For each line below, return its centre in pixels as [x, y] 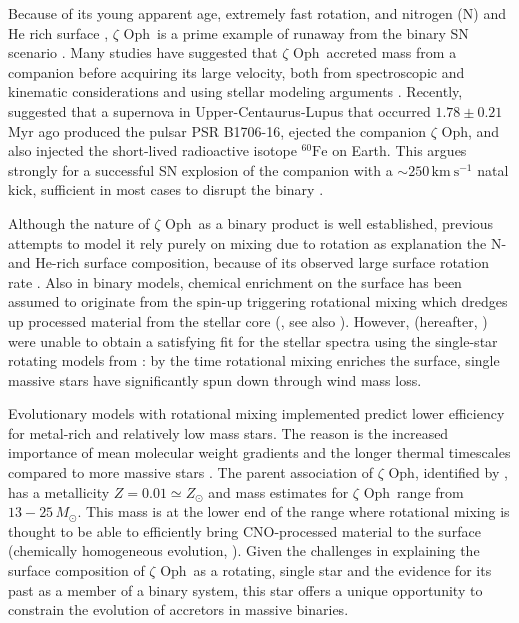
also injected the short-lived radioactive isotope [152, 150]
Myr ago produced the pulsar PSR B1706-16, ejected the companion [217, 130]
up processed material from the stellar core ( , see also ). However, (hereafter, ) [248, 320]
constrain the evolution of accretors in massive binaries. [178, 609]
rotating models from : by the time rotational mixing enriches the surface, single [254, 360]
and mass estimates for [278, 491]
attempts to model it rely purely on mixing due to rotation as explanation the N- [257, 242]
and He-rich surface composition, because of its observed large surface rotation [248, 262]
